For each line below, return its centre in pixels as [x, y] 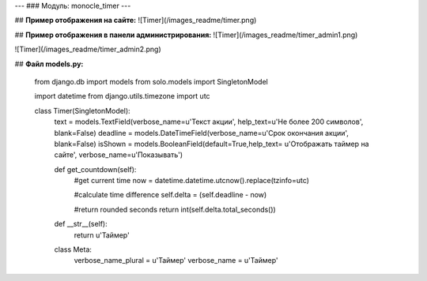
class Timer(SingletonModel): [82, 111]
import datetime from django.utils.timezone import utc [122, 96]
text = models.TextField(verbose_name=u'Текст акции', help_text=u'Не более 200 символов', [209, 122]
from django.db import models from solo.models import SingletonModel [151, 81]
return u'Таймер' [102, 235]
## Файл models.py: [49, 64]
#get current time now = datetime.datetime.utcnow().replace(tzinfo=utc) [192, 181]
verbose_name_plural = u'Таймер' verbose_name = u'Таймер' [176, 260]
